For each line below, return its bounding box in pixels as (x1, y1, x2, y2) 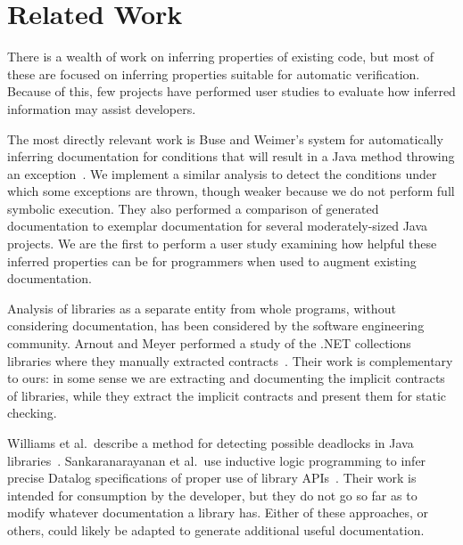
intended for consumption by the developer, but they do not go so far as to (7, 485, 418, 504)
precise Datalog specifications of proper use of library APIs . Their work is (7, 468, 417, 487)
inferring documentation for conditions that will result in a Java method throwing (7, 147, 455, 166)
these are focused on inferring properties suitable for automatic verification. (7, 64, 420, 83)
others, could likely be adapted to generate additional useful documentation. (7, 520, 425, 539)
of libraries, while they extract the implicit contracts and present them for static (7, 386, 447, 404)
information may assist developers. (7, 99, 196, 118)
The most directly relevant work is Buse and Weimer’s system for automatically (7, 129, 443, 148)
